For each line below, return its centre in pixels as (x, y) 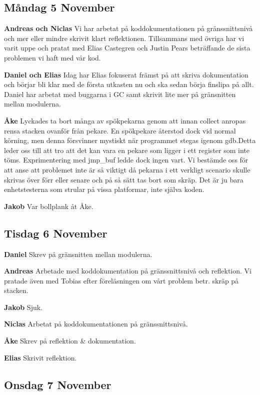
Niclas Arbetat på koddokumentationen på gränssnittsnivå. (96, 324)
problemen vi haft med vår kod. (52, 57)
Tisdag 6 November (56, 233)
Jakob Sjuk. (23, 307)
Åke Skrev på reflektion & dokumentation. (70, 341)
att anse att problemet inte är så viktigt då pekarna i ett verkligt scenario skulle (127, 169)
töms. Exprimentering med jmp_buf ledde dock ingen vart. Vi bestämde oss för (126, 160)
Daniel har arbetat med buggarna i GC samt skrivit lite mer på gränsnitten (120, 94)
